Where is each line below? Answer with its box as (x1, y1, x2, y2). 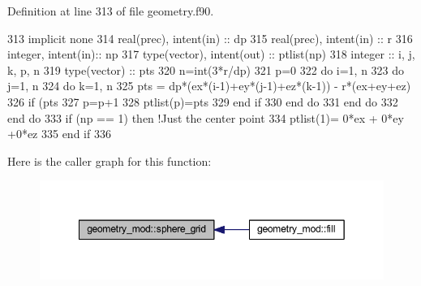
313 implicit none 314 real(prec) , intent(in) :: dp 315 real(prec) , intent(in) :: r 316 (7, 29, 413, 46)
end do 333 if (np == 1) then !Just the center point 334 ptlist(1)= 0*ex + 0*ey (7, 109, 404, 126)
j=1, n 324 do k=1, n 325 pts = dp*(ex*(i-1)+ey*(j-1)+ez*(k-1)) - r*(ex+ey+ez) (7, 77, 411, 94)
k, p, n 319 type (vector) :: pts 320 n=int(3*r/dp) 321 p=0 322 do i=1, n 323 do (7, 61, 405, 78)
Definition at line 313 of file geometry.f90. (7, 2, 214, 19)
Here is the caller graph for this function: (7, 152, 212, 169)
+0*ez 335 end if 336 (7, 125, 111, 142)
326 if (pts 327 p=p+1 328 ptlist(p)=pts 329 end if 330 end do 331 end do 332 (7, 93, 398, 110)
